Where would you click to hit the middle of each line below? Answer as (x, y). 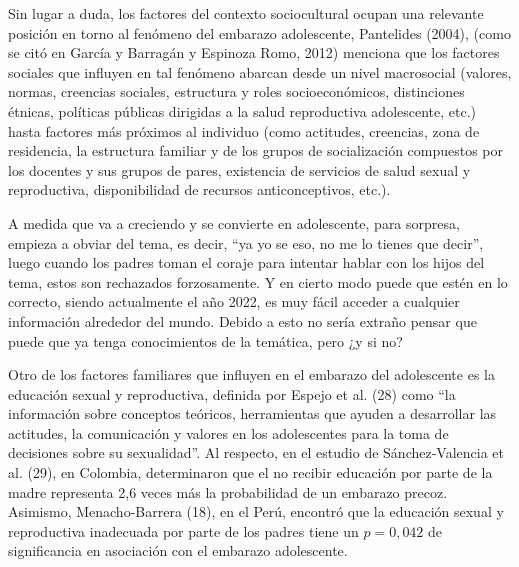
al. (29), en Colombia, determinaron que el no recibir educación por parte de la (250, 472)
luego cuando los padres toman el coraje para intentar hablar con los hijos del (246, 262)
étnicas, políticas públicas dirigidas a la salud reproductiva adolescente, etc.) (242, 110)
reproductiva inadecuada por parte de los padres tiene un (183, 530)
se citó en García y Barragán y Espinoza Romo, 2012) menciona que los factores (254, 52)
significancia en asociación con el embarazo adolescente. (178, 550)
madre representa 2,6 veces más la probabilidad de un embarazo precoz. (228, 491)
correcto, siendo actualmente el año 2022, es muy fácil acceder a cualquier (234, 301)
